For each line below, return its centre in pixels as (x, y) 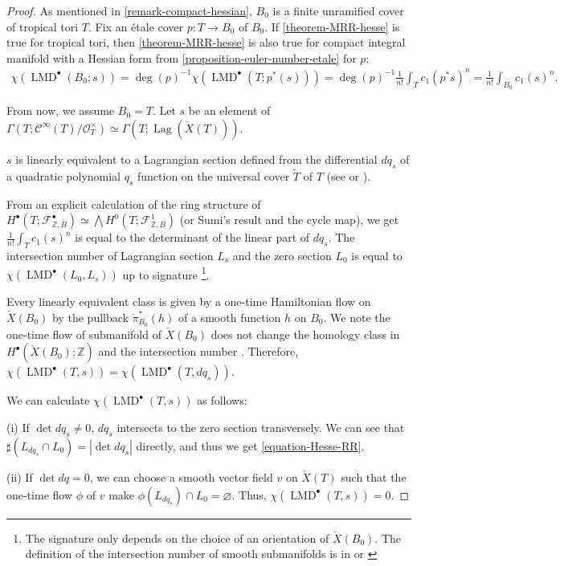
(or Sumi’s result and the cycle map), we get (289, 220)
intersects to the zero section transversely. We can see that (261, 428)
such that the (374, 477)
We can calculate (48, 400)
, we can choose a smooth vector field (181, 477)
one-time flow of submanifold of (84, 334)
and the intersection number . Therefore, (198, 351)
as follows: (222, 400)
